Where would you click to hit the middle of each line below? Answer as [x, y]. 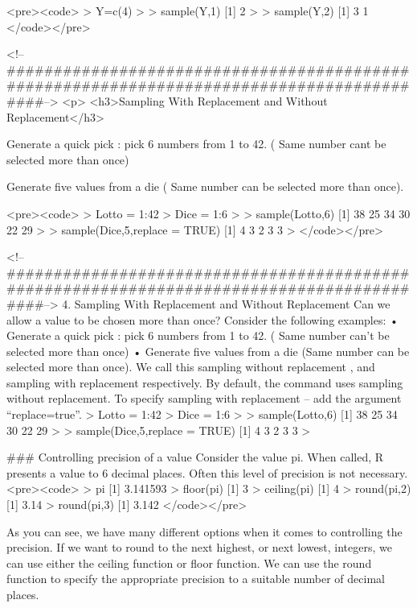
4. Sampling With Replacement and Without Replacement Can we [226, 303]
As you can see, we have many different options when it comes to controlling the [204, 531]
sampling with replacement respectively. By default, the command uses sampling [205, 382]
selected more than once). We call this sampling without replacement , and [191, 367]
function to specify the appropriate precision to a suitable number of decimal [196, 579]
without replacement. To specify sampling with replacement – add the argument [204, 398]
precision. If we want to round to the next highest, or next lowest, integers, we [199, 547]
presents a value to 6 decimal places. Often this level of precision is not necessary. [207, 472]
